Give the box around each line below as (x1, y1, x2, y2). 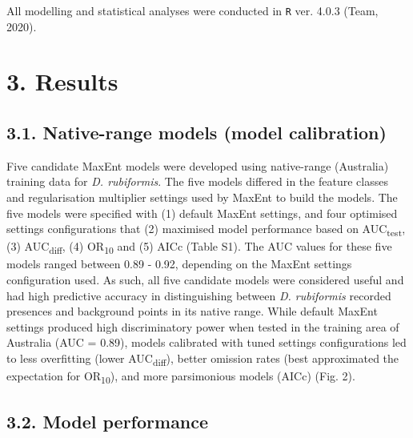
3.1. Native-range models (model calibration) (6, 120, 387, 145)
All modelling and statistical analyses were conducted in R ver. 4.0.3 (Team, (6, 2, 379, 18)
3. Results (6, 65, 118, 98)
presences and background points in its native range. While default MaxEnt (6, 303, 378, 319)
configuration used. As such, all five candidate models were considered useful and (6, 271, 404, 288)
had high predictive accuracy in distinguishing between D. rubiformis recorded (6, 287, 391, 303)
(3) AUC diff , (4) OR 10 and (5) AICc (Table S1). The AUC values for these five (6, 238, 392, 257)
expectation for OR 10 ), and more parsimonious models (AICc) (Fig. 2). (6, 368, 355, 386)
